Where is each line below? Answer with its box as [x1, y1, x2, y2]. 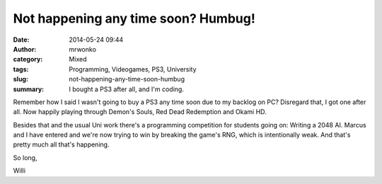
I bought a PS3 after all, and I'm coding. [69, 85, 184, 93]
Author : [13, 45, 37, 53]
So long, [13, 153, 37, 162]
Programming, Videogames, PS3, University [69, 64, 197, 74]
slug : [13, 75, 28, 84]
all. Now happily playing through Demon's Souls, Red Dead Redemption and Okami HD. [13, 108, 267, 116]
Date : [13, 35, 30, 44]
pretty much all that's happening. [13, 140, 110, 149]
